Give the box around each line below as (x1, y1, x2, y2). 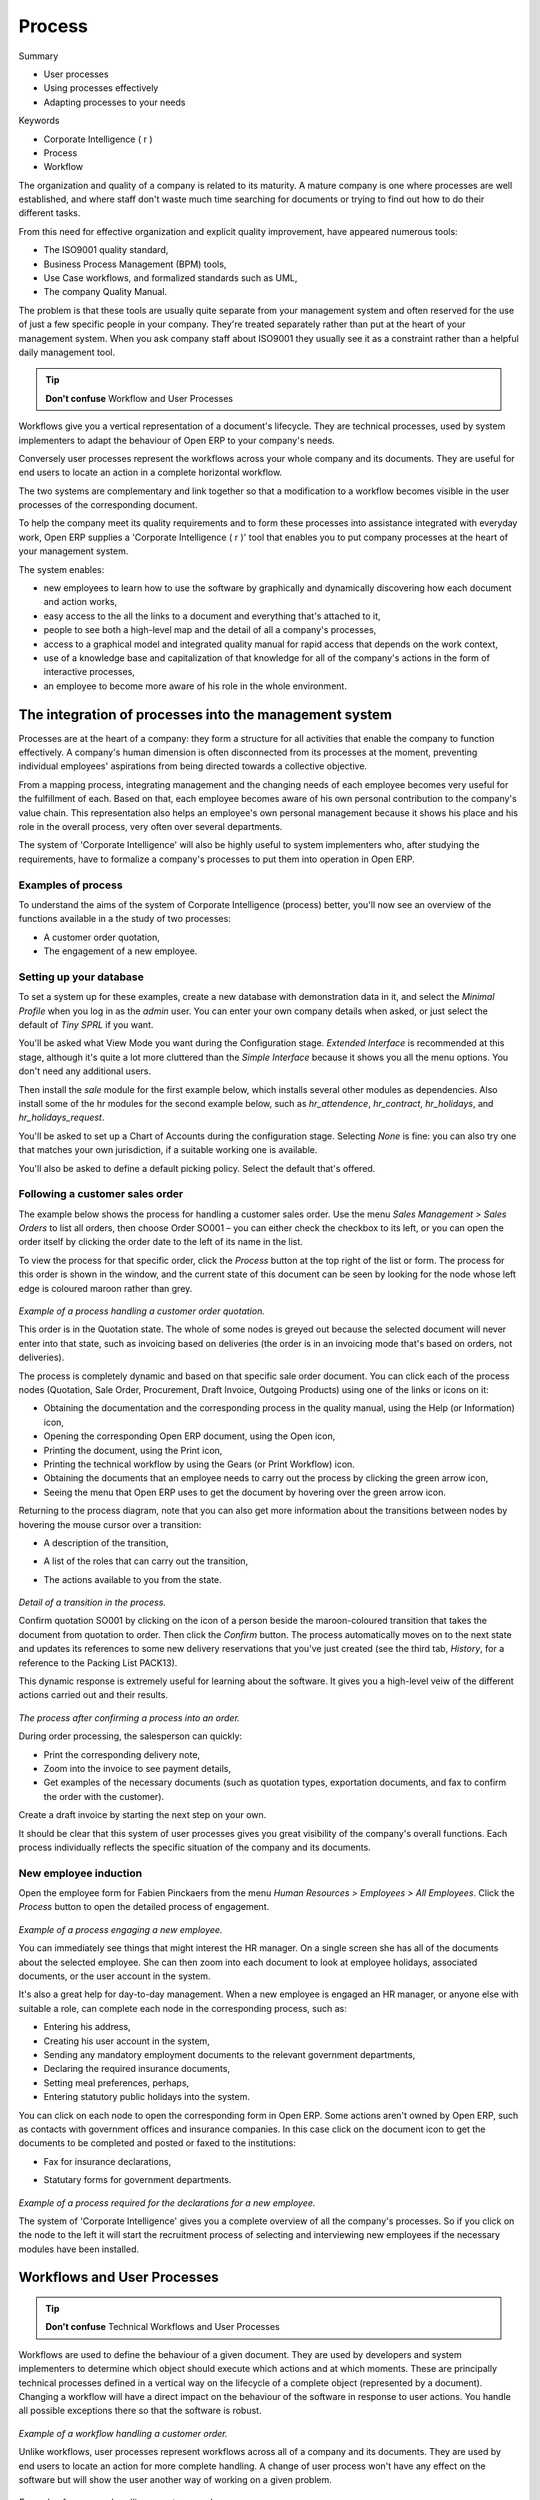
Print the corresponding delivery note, (43, 1748, 200, 1760)
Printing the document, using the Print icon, (43, 1444, 223, 1456)
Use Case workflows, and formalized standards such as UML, (43, 272, 298, 284)
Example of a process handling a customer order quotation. (18, 1305, 265, 1317)
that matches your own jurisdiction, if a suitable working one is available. (18, 1144, 318, 1156)
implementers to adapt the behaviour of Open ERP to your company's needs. (18, 434, 335, 446)
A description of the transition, (43, 1536, 169, 1549)
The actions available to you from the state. (43, 1573, 222, 1585)
